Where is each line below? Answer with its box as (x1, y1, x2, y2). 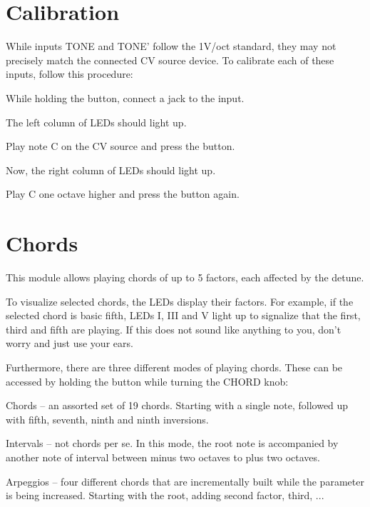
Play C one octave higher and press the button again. (6, 186, 240, 201)
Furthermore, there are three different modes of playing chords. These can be (6, 359, 343, 374)
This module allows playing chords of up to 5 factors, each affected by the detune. (6, 270, 364, 284)
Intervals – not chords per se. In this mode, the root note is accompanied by (6, 436, 339, 451)
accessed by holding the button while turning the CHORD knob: (6, 373, 289, 388)
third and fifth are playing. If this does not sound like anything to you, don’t (6, 321, 341, 336)
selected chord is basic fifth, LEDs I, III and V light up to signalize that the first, (6, 308, 361, 323)
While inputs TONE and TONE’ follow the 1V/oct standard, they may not (6, 39, 336, 54)
